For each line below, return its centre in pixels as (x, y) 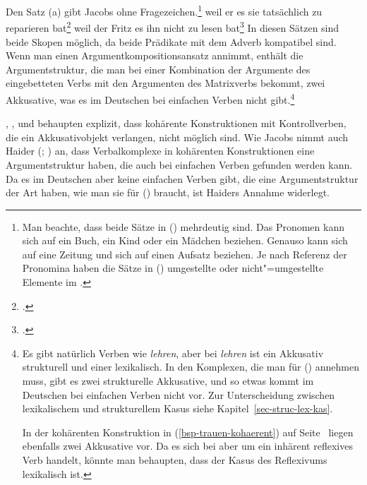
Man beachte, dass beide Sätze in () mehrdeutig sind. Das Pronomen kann (183, 226)
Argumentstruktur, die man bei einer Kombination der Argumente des (158, 69)
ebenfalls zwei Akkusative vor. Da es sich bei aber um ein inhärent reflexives (187, 446)
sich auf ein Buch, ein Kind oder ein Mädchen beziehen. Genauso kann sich (185, 240)
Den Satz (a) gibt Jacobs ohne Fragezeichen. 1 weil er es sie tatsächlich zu (164, 10)
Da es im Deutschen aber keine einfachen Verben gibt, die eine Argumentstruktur (182, 178)
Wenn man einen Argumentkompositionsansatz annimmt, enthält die (155, 55)
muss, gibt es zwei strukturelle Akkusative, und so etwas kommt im (168, 381)
